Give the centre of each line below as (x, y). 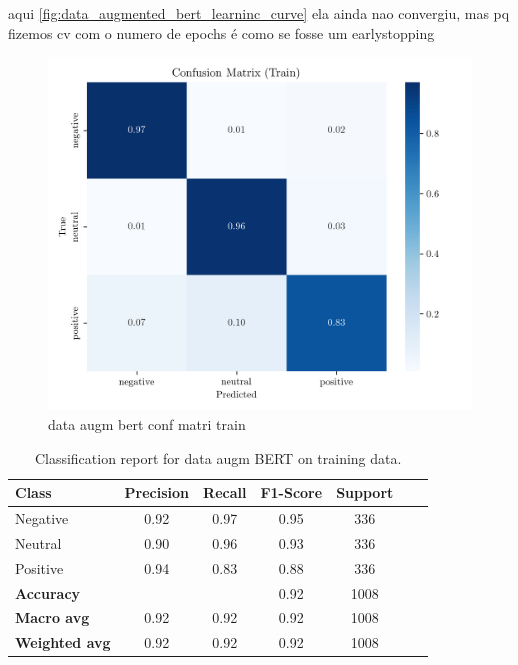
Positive (39, 567)
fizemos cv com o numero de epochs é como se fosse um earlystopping (221, 32)
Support (365, 492)
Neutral (38, 542)
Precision (157, 492)
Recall (225, 492)
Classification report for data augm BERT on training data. (218, 457)
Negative (42, 518)
